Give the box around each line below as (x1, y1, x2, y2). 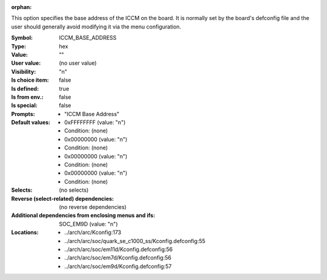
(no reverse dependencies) (59, 203, 127, 210)
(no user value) (59, 59, 97, 67)
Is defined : (11, 85, 39, 92)
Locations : (11, 229, 39, 236)
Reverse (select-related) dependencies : (11, 195, 114, 202)
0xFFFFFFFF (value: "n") (64, 119, 126, 126)
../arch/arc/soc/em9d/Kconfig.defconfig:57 (64, 262, 172, 270)
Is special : (11, 102, 38, 109)
